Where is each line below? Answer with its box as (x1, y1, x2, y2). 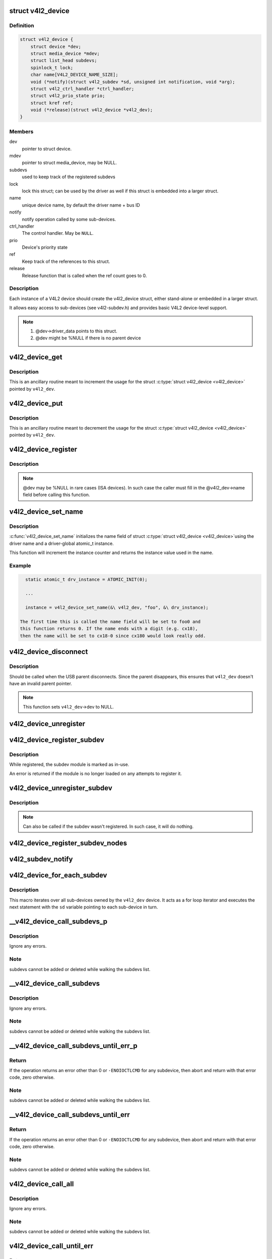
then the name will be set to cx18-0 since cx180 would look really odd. (20, 633, 206, 639)
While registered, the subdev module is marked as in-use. (9, 761, 129, 767)
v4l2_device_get (9, 353, 62, 362)
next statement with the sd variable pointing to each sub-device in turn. (9, 904, 158, 910)
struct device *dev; (30, 43, 82, 49)
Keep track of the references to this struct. (22, 258, 110, 264)
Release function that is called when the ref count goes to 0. (22, 272, 147, 278)
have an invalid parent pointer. (9, 680, 73, 686)
